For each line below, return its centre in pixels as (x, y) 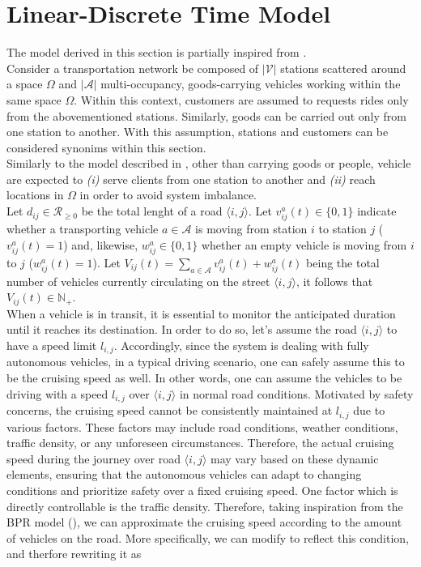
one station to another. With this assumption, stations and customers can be (198, 132)
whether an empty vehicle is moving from (304, 244)
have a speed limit (52, 345)
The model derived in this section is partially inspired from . (157, 52)
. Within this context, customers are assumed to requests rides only (241, 99)
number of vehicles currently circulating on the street (138, 281)
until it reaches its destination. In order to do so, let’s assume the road (182, 329)
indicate (377, 211)
